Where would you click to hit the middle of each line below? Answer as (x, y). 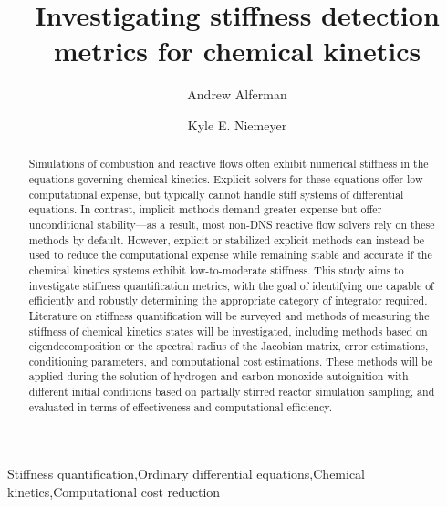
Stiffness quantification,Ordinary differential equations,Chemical (187, 474)
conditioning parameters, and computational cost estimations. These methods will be (231, 361)
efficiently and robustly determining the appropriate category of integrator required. (228, 300)
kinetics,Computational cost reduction (114, 492)
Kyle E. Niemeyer (237, 124)
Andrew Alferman (237, 94)
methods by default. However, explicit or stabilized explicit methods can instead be (227, 239)
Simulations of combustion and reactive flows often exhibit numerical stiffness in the (229, 164)
